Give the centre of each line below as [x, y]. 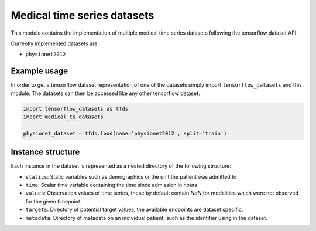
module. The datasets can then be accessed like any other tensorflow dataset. [105, 93]
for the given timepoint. [54, 201]
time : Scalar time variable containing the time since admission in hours [111, 185]
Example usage [39, 71]
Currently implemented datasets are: [55, 43]
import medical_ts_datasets [63, 117]
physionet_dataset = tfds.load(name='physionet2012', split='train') [125, 133]
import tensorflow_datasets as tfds [76, 109]
